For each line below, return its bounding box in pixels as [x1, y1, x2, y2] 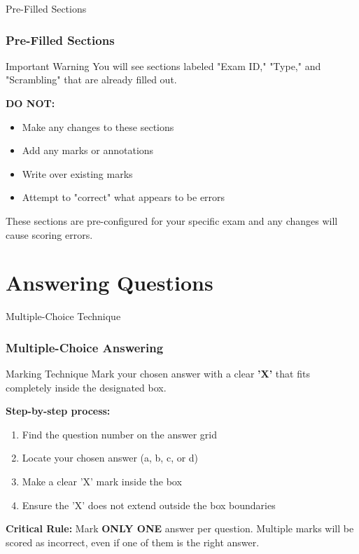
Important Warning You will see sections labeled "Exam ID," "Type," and [6, 58, 321, 73]
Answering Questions [6, 268, 213, 297]
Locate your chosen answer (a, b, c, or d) [22, 450, 199, 465]
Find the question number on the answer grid [22, 427, 217, 441]
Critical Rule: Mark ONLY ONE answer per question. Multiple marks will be [6, 521, 354, 536]
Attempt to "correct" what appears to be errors [22, 190, 225, 205]
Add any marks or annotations [22, 143, 154, 158]
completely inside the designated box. [6, 380, 167, 394]
